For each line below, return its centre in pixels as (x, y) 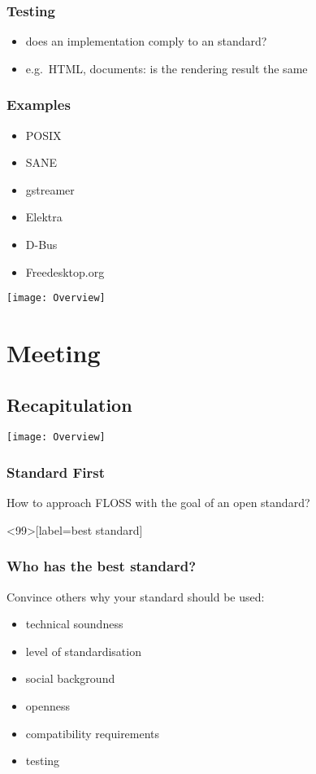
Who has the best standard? (102, 566)
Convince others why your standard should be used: (136, 596)
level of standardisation (83, 651)
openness (48, 706)
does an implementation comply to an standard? (146, 41)
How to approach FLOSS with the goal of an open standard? (158, 503)
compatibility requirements (93, 733)
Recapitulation (69, 404)
